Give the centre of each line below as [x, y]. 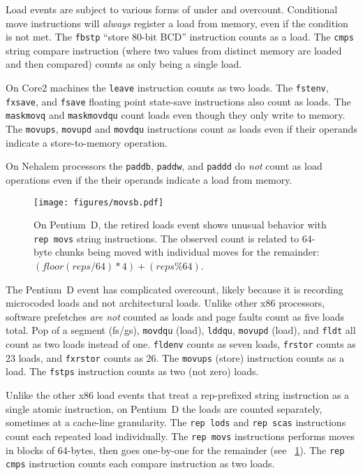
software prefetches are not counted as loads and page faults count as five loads [175, 316]
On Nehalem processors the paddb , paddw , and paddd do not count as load [164, 166]
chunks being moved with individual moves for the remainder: [187, 252]
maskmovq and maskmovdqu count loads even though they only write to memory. [176, 115]
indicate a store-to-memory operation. [87, 142]
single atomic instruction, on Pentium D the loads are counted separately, [164, 408]
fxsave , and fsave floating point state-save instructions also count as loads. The [178, 101]
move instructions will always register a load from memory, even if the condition [177, 23]
